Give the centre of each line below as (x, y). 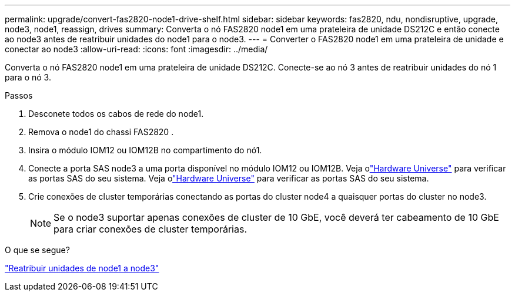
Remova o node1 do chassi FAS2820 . (101, 132)
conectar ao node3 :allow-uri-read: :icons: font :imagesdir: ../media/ (136, 49)
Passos (19, 95)
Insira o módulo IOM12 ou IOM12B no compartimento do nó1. (145, 150)
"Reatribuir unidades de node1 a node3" (82, 268)
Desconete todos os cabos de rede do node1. (116, 114)
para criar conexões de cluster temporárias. (150, 229)
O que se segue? (37, 250)
